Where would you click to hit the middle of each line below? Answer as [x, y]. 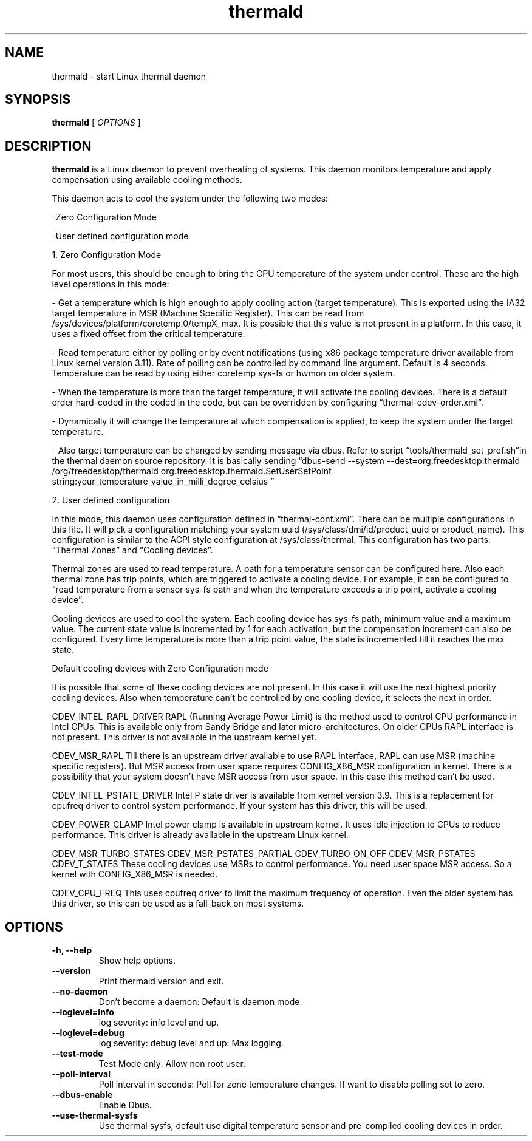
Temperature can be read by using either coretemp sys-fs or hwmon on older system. [223, 373]
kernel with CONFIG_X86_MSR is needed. [135, 874]
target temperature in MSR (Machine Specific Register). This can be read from [208, 313]
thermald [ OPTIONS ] [96, 123]
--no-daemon [80, 992]
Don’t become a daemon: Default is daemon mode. [200, 1002]
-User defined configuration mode [120, 236]
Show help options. [137, 961]
